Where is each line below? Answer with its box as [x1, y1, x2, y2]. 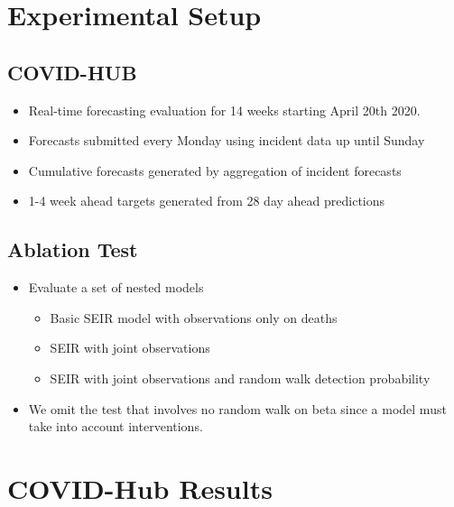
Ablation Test [7, 235, 138, 263]
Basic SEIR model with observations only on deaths [50, 308, 338, 327]
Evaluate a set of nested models [28, 278, 204, 297]
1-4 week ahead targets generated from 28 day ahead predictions [28, 191, 385, 210]
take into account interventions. [28, 417, 203, 436]
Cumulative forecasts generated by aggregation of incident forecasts [28, 161, 402, 180]
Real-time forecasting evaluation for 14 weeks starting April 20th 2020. [28, 100, 421, 119]
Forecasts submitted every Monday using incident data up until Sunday [28, 131, 425, 150]
